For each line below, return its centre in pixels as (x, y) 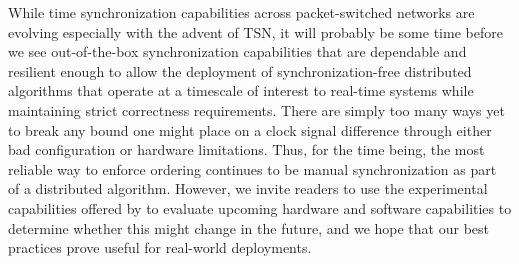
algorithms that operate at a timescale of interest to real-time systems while (241, 90)
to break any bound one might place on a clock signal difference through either (250, 129)
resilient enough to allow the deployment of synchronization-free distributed (240, 70)
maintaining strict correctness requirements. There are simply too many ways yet (256, 109)
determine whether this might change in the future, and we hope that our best (248, 227)
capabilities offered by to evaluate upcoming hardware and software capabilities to (260, 207)
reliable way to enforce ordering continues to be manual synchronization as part (252, 168)
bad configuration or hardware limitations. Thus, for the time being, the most (246, 149)
